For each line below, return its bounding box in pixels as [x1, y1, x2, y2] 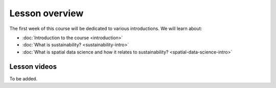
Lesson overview [9, 8, 84, 19]
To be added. [9, 75, 38, 81]
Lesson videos [9, 62, 57, 71]
